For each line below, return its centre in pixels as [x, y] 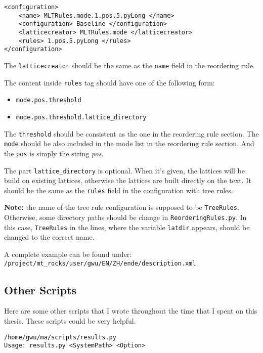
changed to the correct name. [49, 237]
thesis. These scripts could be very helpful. [70, 321]
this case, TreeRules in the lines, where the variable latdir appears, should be [127, 227]
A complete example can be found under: [68, 254]
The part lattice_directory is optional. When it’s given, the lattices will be [124, 170]
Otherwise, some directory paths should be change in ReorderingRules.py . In [125, 217]
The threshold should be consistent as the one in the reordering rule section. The [131, 133]
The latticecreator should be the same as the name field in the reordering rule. [129, 65]
